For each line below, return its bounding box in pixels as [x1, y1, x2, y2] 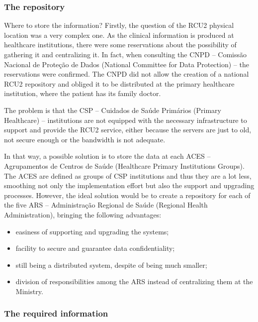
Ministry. [15, 286, 43, 296]
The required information [4, 307, 108, 320]
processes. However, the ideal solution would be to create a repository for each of [4, 190, 251, 200]
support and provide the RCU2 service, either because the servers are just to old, [4, 124, 252, 135]
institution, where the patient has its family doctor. [4, 88, 161, 99]
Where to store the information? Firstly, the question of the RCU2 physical [4, 20, 234, 30]
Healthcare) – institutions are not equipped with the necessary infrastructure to [4, 114, 247, 125]
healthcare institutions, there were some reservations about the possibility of [4, 39, 237, 50]
